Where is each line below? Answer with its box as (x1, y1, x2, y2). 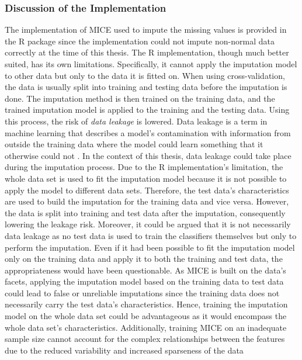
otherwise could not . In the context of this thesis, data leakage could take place (5, 149, 291, 161)
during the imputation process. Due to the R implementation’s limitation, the (5, 161, 283, 173)
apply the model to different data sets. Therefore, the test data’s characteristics (5, 184, 289, 196)
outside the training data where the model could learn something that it (5, 138, 263, 150)
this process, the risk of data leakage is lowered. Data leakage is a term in (5, 115, 268, 127)
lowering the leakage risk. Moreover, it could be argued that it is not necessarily (5, 218, 291, 230)
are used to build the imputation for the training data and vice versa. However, (5, 195, 289, 207)
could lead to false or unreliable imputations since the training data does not (5, 286, 280, 299)
